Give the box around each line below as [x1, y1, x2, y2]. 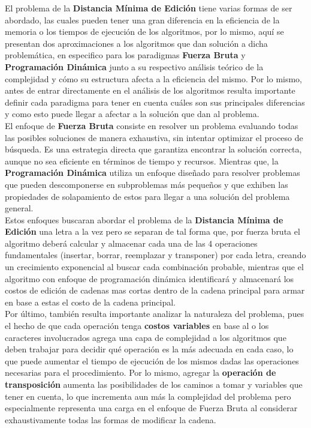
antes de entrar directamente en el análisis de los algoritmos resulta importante [5, 84, 295, 97]
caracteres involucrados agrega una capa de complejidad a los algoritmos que [5, 331, 286, 343]
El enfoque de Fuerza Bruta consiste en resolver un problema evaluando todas [5, 119, 298, 131]
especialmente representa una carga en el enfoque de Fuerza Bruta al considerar [5, 402, 298, 414]
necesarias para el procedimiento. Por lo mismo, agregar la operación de [5, 366, 276, 379]
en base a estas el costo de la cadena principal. [5, 295, 176, 308]
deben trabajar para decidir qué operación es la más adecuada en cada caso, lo [5, 343, 294, 355]
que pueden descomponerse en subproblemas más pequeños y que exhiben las [5, 178, 288, 190]
